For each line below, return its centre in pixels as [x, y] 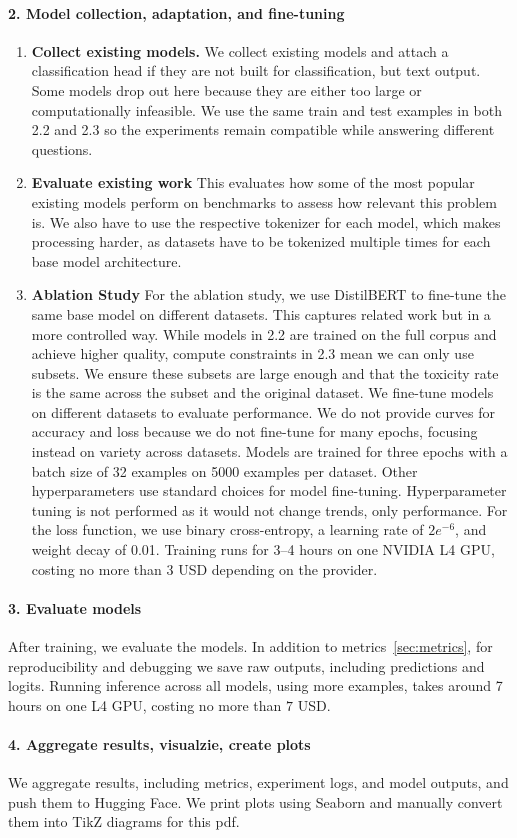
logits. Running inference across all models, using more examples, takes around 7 [255, 685]
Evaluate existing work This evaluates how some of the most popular [253, 182]
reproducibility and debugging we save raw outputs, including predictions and [246, 665]
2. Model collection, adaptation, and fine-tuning [176, 12]
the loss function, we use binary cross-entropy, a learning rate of [227, 529]
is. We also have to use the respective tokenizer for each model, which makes [266, 221]
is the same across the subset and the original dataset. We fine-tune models [262, 392]
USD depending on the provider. [278, 568]
